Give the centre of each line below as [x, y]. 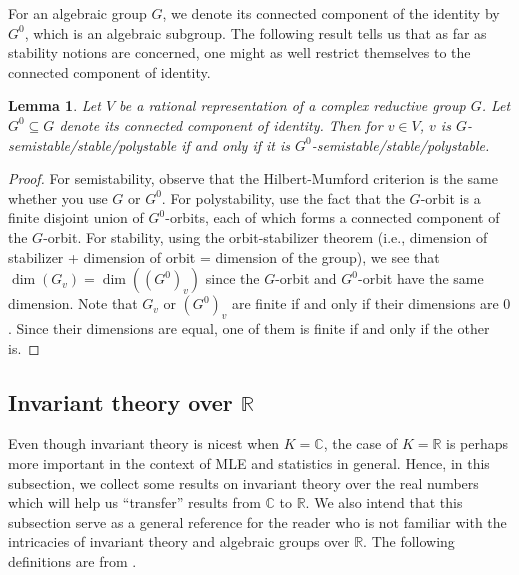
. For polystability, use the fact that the [283, 197]
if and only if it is [236, 144]
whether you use [58, 197]
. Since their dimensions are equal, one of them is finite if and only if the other [249, 327]
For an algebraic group [77, 13]
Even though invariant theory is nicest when [144, 443]
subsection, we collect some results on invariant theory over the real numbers [243, 482]
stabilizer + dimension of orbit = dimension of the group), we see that [224, 256]
